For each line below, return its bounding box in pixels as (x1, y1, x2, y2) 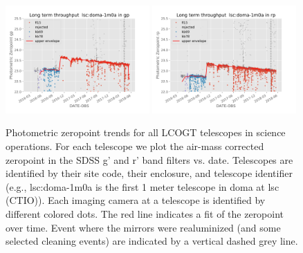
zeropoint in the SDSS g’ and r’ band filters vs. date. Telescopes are (6, 152, 293, 167)
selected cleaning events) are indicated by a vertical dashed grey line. (6, 234, 298, 248)
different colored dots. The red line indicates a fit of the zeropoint (6, 206, 284, 221)
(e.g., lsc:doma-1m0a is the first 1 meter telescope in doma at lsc (6, 179, 279, 194)
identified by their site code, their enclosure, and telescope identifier (6, 166, 293, 180)
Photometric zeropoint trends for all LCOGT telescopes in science (6, 125, 286, 140)
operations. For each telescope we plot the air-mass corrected (6, 139, 264, 153)
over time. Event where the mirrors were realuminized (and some (6, 220, 281, 234)
